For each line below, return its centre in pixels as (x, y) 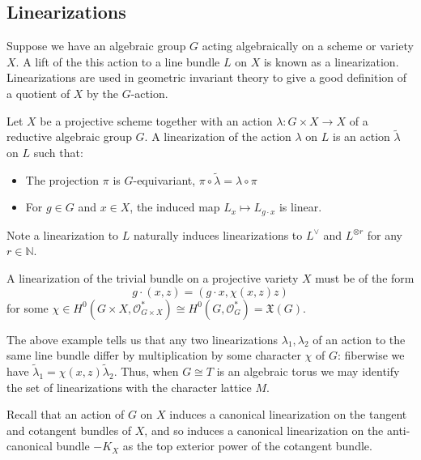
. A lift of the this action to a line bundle (118, 61)
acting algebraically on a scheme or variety (308, 46)
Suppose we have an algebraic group (96, 46)
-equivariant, (164, 179)
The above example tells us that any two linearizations (142, 339)
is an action (361, 136)
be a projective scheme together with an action (156, 120)
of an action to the (359, 339)
